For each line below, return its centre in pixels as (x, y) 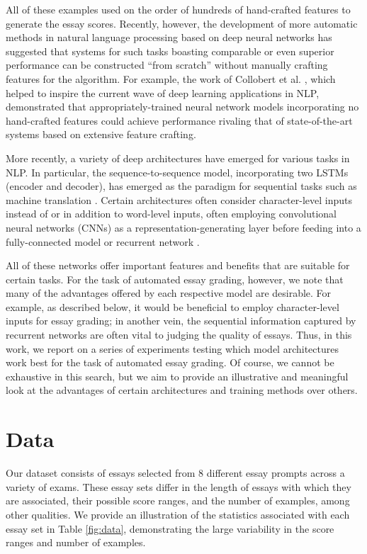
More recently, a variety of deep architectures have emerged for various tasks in (178, 158)
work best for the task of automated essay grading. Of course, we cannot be (170, 362)
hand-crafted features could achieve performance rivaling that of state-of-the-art (179, 120)
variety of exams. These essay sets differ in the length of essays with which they (179, 486)
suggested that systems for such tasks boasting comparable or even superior (170, 51)
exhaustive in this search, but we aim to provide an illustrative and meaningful (177, 376)
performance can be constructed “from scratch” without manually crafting (167, 65)
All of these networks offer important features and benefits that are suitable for (178, 265)
